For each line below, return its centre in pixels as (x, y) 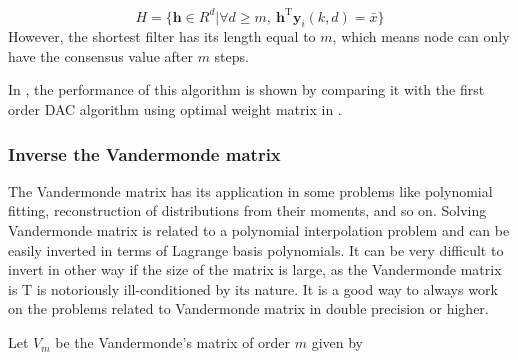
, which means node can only (421, 36)
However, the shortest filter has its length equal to (162, 36)
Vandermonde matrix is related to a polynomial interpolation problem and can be (259, 230)
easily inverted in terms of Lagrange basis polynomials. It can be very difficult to (256, 249)
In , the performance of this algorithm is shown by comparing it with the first (246, 89)
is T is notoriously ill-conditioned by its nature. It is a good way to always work (253, 288)
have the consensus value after (100, 55)
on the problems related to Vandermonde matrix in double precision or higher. (248, 308)
